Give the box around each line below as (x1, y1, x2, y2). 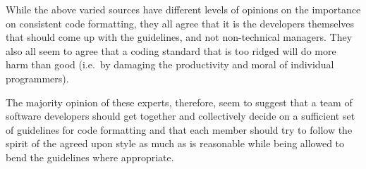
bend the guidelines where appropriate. (6, 149, 174, 164)
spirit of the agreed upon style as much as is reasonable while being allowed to (6, 136, 345, 151)
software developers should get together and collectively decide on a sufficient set (6, 108, 355, 123)
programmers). (6, 70, 69, 85)
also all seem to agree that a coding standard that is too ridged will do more (6, 43, 336, 58)
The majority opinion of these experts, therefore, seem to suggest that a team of (6, 94, 353, 109)
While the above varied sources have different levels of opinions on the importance (6, 2, 361, 16)
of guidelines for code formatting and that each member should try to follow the (6, 122, 353, 137)
